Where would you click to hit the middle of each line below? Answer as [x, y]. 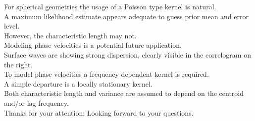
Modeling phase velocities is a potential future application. [93, 45]
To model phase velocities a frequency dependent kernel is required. [106, 74]
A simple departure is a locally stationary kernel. [78, 83]
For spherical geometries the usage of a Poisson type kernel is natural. [110, 6]
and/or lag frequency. [36, 103]
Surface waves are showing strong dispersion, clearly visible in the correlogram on [127, 54]
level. [12, 26]
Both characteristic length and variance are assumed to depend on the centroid [124, 93]
